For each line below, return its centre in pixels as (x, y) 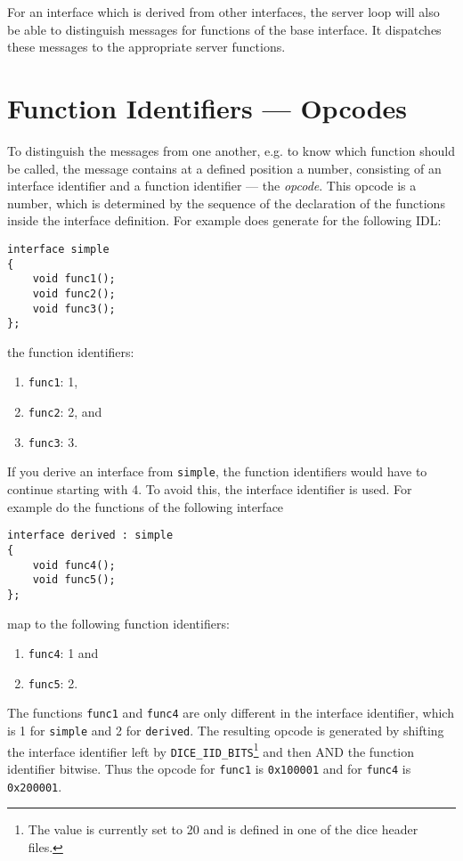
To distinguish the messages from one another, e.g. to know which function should (231, 150)
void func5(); (74, 580)
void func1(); (74, 279)
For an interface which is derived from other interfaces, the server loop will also (223, 12)
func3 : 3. (53, 441)
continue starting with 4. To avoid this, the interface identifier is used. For (210, 489)
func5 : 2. (53, 682)
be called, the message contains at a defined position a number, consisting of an (224, 168)
